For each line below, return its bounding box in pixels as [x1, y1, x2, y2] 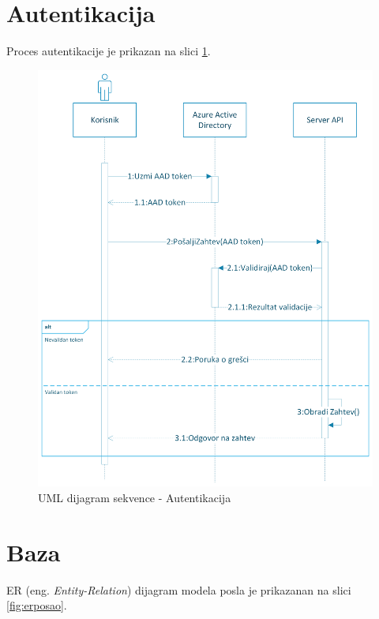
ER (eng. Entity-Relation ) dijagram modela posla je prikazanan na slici [6, 581, 351, 598]
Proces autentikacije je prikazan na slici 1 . [6, 43, 211, 59]
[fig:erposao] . [6, 597, 67, 613]
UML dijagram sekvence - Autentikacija [38, 489, 231, 505]
